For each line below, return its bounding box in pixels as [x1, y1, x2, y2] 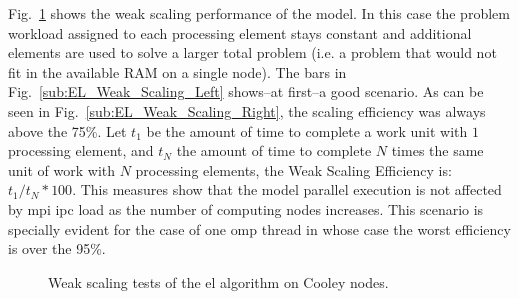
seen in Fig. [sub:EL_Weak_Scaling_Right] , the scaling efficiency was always [8, 100, 486, 121]
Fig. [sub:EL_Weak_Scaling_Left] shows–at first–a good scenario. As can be [8, 81, 484, 102]
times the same [391, 140, 484, 161]
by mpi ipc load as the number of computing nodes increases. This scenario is [8, 198, 484, 219]
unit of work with [8, 159, 116, 180]
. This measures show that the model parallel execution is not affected [72, 179, 502, 200]
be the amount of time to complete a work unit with [146, 120, 468, 141]
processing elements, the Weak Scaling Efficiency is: [135, 159, 452, 180]
